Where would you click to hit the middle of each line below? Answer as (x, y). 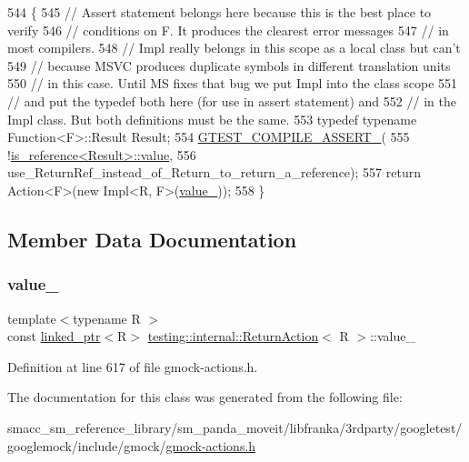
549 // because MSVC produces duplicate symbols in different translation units (229, 65)
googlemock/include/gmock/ (87, 445)
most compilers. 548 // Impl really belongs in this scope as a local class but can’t (234, 48)
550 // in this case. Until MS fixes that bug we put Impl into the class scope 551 (233, 83)
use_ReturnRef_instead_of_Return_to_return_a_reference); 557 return (214, 172)
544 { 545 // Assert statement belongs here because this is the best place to (220, 12)
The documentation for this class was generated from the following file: (205, 397)
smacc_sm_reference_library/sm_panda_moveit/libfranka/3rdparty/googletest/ (235, 427)
